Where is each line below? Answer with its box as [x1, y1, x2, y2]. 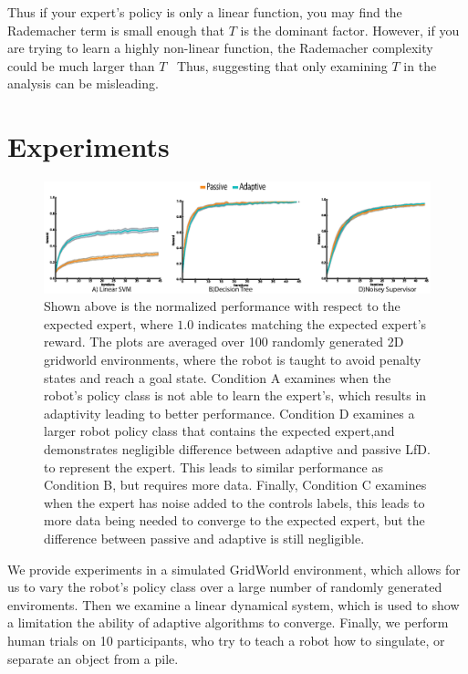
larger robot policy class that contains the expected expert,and [44, 421, 395, 441]
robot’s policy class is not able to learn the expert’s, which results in [44, 386, 427, 405]
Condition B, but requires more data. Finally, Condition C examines [44, 475, 427, 494]
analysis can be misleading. [7, 74, 159, 93]
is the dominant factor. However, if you [240, 20, 460, 39]
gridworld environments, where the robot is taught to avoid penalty [44, 350, 421, 369]
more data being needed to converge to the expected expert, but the [44, 511, 425, 530]
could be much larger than [7, 56, 155, 75]
